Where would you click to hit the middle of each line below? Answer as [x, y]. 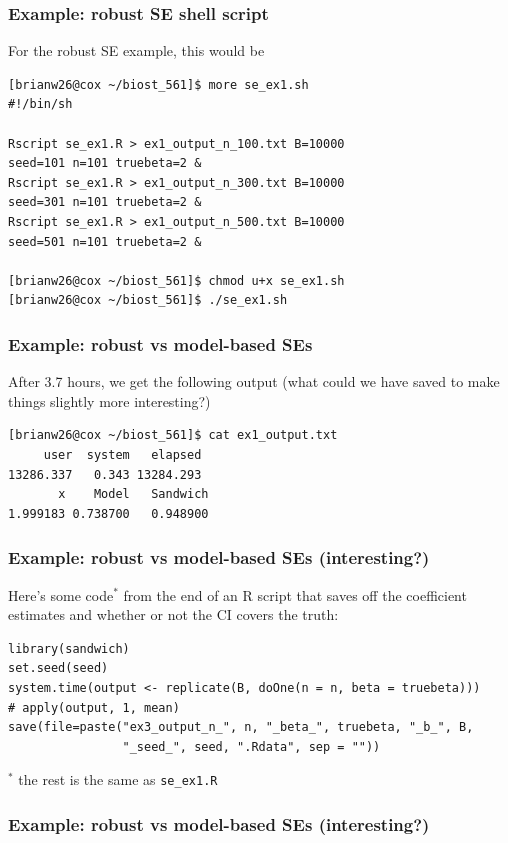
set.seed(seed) [58, 668]
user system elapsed [122, 454]
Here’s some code [61, 594]
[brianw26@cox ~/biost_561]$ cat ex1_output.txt [173, 435]
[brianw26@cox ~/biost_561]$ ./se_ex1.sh [148, 300]
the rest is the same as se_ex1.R [118, 779]
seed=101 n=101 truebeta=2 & [105, 163]
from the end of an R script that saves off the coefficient [295, 594]
